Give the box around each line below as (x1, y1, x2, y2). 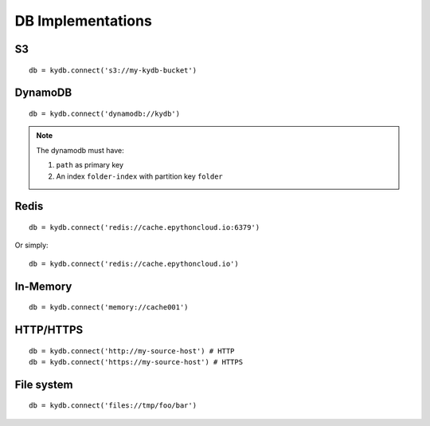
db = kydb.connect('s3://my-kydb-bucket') (29, 65, 197, 75)
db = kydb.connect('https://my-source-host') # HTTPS (29, 357, 243, 366)
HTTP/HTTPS (14, 323, 84, 337)
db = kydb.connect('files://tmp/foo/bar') (29, 401, 197, 410)
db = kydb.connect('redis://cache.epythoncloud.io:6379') (29, 223, 260, 231)
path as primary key (56, 160, 123, 170)
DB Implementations (14, 12, 153, 30)
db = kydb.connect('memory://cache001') (29, 303, 189, 312)
